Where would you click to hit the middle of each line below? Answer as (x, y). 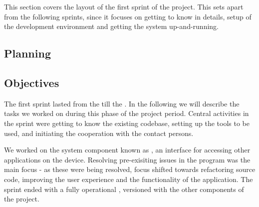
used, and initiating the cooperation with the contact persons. (99, 133)
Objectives (32, 82)
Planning (27, 53)
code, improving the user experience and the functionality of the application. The (129, 179)
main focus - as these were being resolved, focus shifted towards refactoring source (130, 169)
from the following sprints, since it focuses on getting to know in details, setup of (128, 16)
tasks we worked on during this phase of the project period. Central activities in (127, 113)
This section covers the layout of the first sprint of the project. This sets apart (124, 6)
